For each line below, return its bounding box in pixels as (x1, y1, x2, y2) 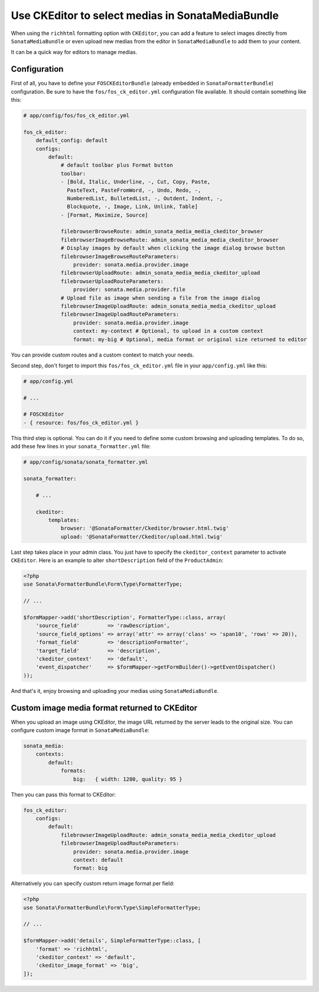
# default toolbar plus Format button (60, 162, 174, 169)
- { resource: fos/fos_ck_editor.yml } (23, 419, 139, 426)
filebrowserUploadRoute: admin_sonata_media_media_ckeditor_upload (60, 269, 261, 277)
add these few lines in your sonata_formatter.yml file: (11, 443, 151, 450)
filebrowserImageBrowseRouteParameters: (60, 253, 180, 260)
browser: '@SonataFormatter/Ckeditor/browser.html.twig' (60, 525, 229, 532)
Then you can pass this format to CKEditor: (11, 791, 116, 798)
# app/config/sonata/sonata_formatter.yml (23, 459, 148, 465)
